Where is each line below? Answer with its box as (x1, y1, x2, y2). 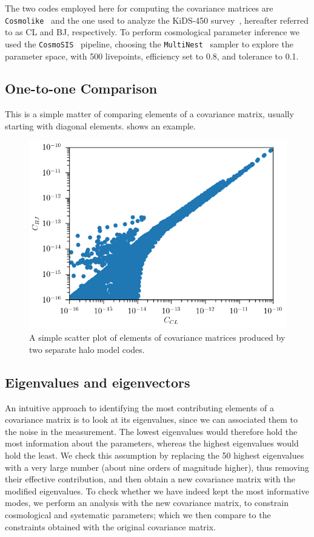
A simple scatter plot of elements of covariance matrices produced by (29, 331, 286, 344)
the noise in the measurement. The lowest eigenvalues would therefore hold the (5, 425, 298, 437)
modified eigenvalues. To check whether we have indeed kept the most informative (5, 484, 309, 497)
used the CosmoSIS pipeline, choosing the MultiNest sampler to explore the (5, 37, 293, 50)
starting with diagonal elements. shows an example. (5, 119, 196, 132)
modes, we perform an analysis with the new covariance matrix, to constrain (5, 496, 289, 509)
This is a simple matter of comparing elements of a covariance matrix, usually (5, 108, 294, 120)
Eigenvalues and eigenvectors (5, 372, 190, 391)
